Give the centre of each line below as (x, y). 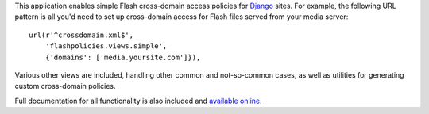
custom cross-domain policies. (65, 86)
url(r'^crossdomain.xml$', (81, 35)
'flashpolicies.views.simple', (106, 46)
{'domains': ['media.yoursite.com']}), (123, 57)
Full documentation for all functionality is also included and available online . (138, 101)
